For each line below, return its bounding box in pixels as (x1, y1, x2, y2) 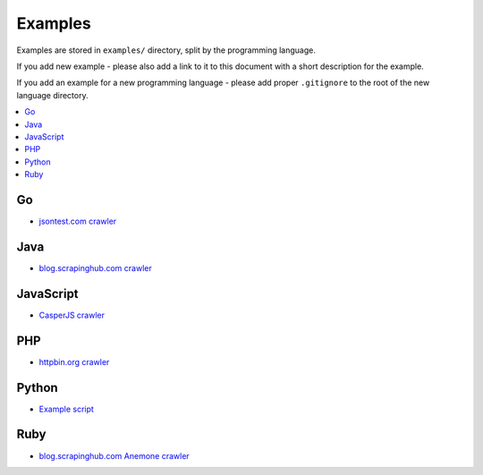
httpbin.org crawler (38, 356, 110, 367)
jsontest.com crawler (38, 216, 117, 226)
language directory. (16, 89, 89, 100)
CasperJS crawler (38, 310, 106, 320)
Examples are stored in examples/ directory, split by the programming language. (16, 45, 317, 55)
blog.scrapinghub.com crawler (38, 262, 152, 273)
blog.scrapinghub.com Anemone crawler (38, 450, 190, 461)
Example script (38, 403, 94, 414)
